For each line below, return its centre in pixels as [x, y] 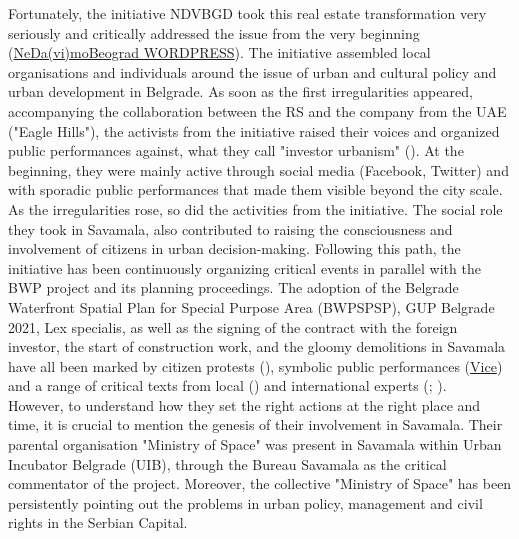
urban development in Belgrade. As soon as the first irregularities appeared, [240, 91]
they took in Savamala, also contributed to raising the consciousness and [230, 228]
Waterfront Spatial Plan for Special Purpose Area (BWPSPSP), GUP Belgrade [251, 306]
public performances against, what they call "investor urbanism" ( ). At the [236, 150]
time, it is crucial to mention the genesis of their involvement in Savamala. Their [255, 424]
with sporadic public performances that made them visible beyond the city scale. [255, 189]
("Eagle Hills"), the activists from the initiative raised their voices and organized [254, 130]
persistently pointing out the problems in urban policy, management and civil [245, 502]
